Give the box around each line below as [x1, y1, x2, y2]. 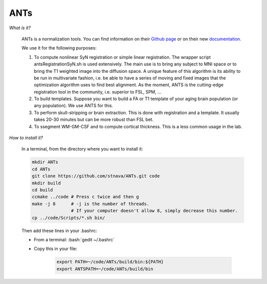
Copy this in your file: [34, 246, 78, 252]
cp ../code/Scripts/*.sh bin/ [32, 215, 105, 221]
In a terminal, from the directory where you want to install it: [21, 146, 143, 152]
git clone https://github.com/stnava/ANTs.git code [32, 173, 160, 179]
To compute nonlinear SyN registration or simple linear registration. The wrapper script [34, 54, 211, 60]
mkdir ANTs [32, 159, 58, 165]
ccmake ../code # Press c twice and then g [32, 194, 139, 200]
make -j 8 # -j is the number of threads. [32, 201, 149, 207]
